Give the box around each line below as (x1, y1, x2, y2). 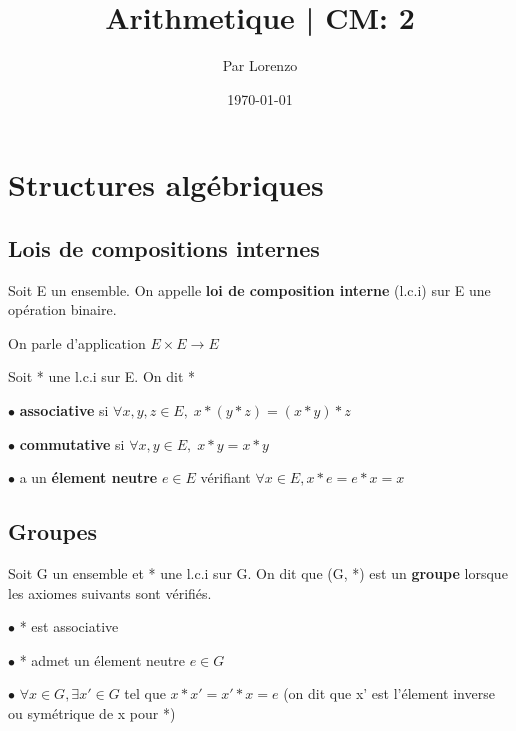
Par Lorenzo (222, 55, 298, 76)
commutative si (19, 433, 125, 454)
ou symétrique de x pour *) (8, 703, 176, 724)
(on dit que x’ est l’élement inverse (283, 683, 495, 704)
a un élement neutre (19, 467, 158, 488)
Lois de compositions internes (8, 232, 320, 263)
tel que (124, 683, 166, 704)
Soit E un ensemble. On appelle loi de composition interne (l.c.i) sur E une (8, 279, 491, 300)
